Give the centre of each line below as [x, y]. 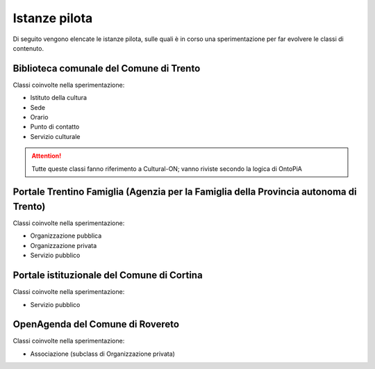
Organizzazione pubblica [66, 236]
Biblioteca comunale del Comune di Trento [107, 68]
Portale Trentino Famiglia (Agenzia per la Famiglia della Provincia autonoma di [185, 192]
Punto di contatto [55, 127]
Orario [39, 117]
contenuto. [28, 48]
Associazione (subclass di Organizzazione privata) [102, 354]
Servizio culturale [55, 136]
